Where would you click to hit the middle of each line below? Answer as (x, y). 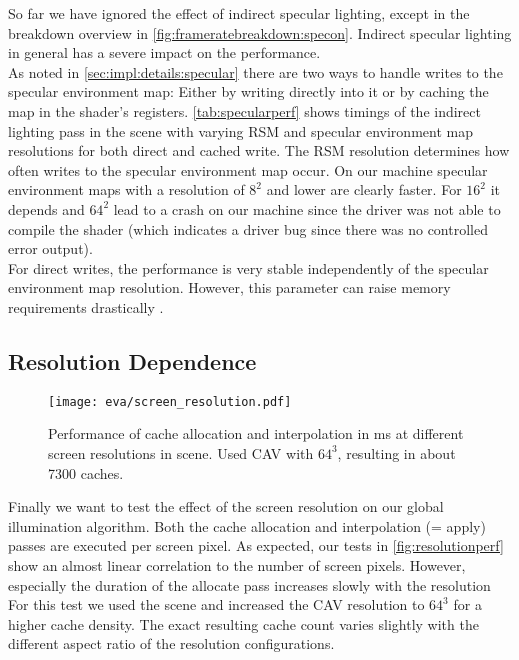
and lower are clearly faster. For (364, 189)
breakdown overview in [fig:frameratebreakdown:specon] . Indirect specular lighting (260, 32)
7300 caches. (86, 472)
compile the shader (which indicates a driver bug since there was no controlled (248, 228)
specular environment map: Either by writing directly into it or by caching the (248, 91)
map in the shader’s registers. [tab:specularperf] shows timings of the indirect (244, 110)
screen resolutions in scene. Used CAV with (181, 452)
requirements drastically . (86, 306)
